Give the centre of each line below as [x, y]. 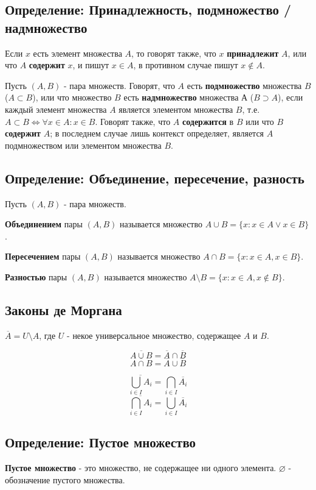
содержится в [208, 121]
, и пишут [91, 65]
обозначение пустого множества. [65, 479]
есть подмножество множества [244, 85]
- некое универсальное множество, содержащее [154, 335]
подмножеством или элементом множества [83, 145]
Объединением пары [44, 224]
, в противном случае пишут [186, 65]
